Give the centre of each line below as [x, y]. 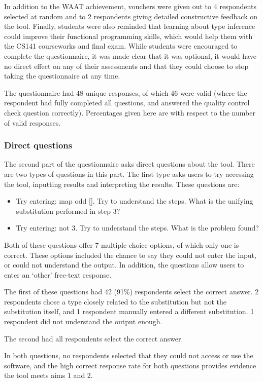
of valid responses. [32, 122]
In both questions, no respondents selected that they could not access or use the [129, 355]
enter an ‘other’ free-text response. [58, 274]
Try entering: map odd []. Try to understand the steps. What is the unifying [135, 201]
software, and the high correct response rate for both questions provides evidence [130, 365]
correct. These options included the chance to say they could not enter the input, [130, 255]
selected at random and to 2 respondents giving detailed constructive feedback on [131, 16]
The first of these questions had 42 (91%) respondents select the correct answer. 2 [131, 292]
